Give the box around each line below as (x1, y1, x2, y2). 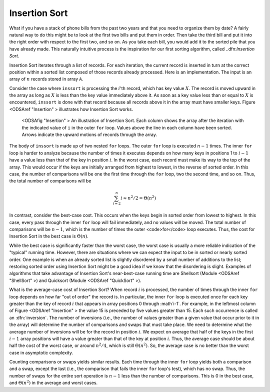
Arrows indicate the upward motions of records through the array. (21, 131, 157, 137)
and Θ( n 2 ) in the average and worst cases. (9, 379, 98, 386)
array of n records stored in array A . (9, 76, 83, 82)
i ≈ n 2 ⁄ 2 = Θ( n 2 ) (120, 194, 156, 201)
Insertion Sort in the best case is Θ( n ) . (9, 233, 88, 239)
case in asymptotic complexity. (9, 349, 73, 355)
